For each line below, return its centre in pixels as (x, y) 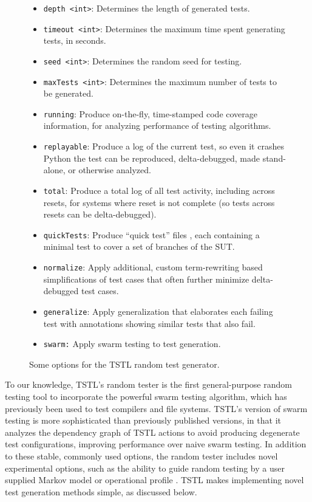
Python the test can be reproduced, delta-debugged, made (151, 158)
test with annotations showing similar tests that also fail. (149, 323)
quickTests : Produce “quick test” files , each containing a (151, 234)
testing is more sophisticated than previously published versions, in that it (143, 420)
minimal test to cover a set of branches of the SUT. (139, 246)
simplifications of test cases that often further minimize (146, 279)
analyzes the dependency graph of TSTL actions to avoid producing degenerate (152, 432)
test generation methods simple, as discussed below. (101, 491)
